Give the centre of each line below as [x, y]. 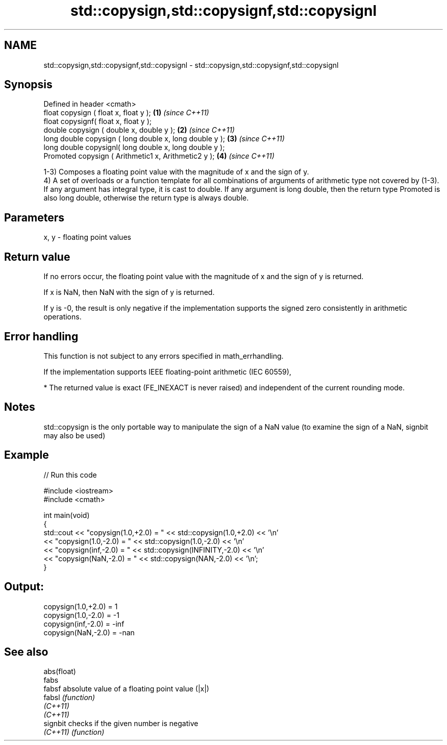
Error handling [41, 336]
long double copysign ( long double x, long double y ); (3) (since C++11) [164, 139]
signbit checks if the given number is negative [121, 724]
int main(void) [67, 515]
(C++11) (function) [74, 732]
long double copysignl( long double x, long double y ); [134, 147]
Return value [37, 257]
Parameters [34, 217]
